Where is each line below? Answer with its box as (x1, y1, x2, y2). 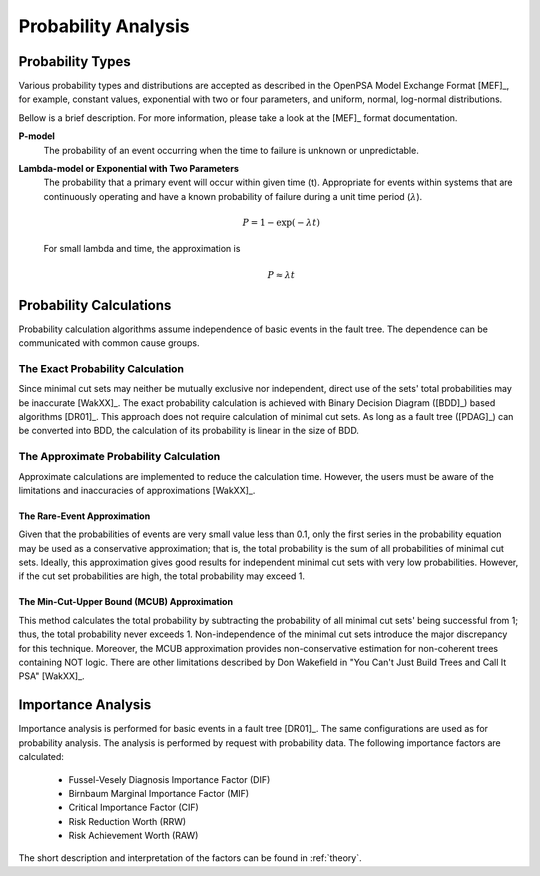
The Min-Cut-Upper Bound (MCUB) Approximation (18, 596, 234, 608)
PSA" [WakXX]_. (18, 670, 85, 682)
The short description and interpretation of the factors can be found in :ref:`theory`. (18, 852, 362, 864)
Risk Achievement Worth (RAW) (68, 830, 199, 842)
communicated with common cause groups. (18, 337, 200, 349)
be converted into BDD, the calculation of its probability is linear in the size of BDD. (18, 425, 360, 437)
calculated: (18, 751, 65, 763)
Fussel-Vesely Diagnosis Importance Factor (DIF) (68, 773, 271, 785)
